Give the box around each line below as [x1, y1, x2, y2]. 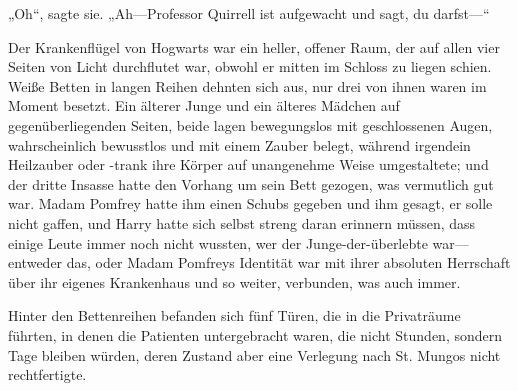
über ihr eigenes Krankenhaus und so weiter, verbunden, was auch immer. [8, 271, 461, 292]
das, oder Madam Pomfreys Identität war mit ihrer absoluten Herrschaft [66, 252, 511, 273]
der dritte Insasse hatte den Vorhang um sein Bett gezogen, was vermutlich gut [8, 173, 494, 194]
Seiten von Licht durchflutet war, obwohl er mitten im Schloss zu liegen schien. [8, 56, 492, 77]
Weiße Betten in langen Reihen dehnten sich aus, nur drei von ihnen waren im [8, 75, 487, 96]
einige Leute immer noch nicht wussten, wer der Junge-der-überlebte [8, 232, 428, 253]
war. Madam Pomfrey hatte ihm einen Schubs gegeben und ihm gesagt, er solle [8, 193, 493, 214]
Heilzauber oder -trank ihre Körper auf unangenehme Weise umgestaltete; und [8, 154, 489, 175]
